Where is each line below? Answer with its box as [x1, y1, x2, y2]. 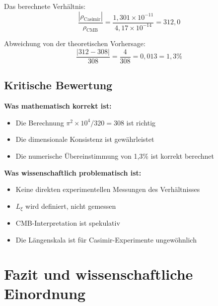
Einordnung [4, 283, 86, 303]
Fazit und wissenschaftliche [4, 263, 193, 284]
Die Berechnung [15, 117, 64, 127]
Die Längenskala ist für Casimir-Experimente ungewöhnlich [15, 234, 197, 245]
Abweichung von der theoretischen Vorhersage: [4, 38, 145, 49]
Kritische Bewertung [4, 77, 113, 93]
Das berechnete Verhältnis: [4, 1, 86, 11]
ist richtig [126, 117, 156, 127]
